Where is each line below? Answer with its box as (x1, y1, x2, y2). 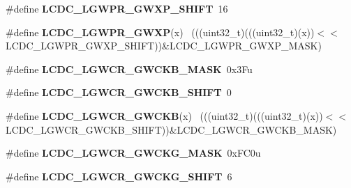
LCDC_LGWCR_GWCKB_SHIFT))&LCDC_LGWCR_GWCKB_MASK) (6, 122, 337, 136)
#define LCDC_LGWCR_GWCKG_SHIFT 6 (6, 169, 232, 183)
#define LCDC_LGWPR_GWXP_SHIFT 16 (6, 1, 228, 15)
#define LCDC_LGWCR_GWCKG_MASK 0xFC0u (6, 146, 261, 160)
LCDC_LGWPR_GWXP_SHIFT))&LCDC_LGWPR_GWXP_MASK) (6, 38, 322, 53)
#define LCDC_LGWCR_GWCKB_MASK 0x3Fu (6, 61, 253, 76)
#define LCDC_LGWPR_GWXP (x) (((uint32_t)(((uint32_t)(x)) (6, 24, 315, 39)
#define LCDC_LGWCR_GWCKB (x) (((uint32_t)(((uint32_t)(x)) (6, 108, 323, 123)
